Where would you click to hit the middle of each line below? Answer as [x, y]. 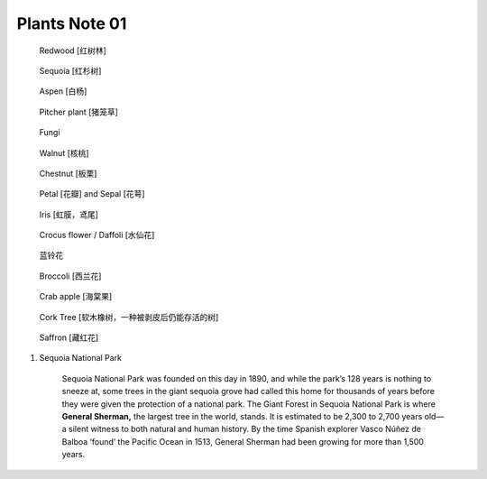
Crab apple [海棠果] [76, 297]
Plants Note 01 [72, 23]
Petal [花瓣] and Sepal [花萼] [92, 194]
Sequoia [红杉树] [70, 70]
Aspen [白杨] [63, 91]
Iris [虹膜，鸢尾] [69, 214]
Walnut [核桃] [64, 152]
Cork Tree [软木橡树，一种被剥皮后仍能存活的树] [129, 317]
